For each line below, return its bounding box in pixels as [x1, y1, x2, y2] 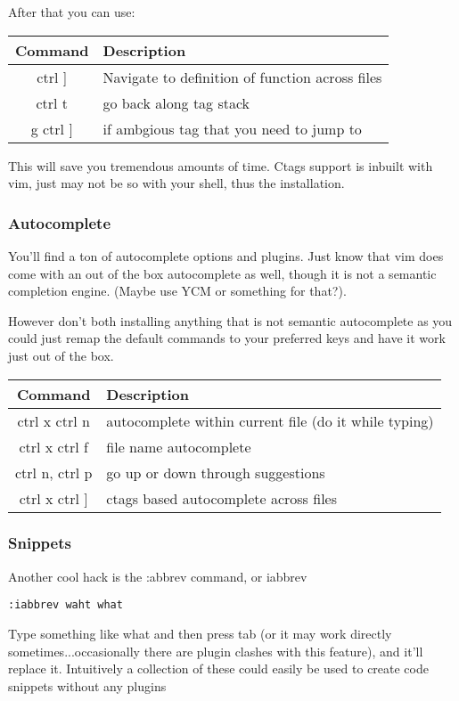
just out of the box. [8, 346, 114, 364]
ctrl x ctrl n [17, 410, 90, 431]
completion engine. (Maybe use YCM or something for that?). [8, 281, 347, 300]
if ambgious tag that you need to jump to [102, 118, 362, 139]
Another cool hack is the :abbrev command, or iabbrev [8, 567, 307, 585]
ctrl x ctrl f [19, 436, 88, 457]
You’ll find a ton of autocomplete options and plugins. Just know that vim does [8, 247, 444, 265]
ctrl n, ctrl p [15, 461, 93, 483]
